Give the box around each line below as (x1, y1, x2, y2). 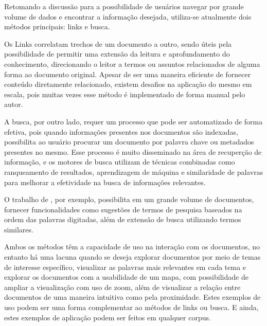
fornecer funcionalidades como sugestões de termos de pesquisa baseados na (4, 204, 242, 214)
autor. (4, 99, 23, 110)
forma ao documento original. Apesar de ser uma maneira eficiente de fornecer (4, 68, 251, 79)
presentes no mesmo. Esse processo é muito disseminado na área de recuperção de (4, 146, 262, 157)
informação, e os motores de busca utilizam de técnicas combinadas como (4, 156, 235, 167)
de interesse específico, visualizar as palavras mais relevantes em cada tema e (4, 261, 246, 272)
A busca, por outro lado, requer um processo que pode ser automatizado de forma (4, 116, 263, 126)
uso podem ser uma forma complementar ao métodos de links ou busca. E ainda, (4, 302, 259, 313)
